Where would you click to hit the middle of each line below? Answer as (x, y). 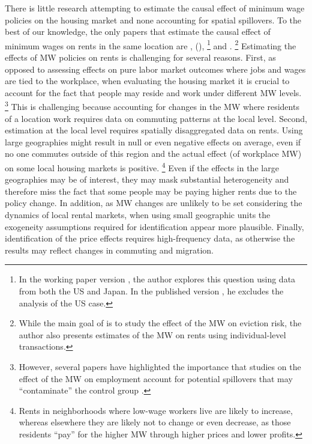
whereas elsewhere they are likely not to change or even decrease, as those (155, 422)
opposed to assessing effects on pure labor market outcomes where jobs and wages (155, 69)
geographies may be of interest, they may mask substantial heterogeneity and (147, 179)
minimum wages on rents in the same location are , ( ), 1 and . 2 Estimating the (151, 44)
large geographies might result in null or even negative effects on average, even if (153, 141)
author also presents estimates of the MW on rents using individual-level (152, 334)
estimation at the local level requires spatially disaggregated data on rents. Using (154, 130)
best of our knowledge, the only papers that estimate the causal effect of (138, 32)
